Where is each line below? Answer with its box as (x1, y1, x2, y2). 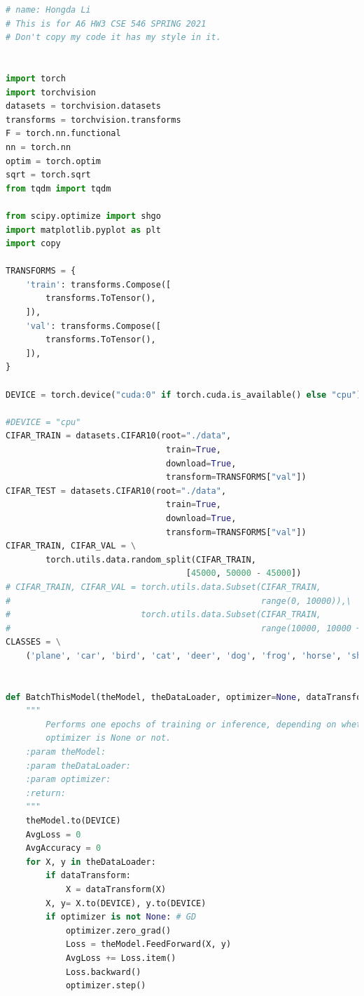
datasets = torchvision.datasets (6, 101, 161, 112)
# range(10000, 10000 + (6, 623, 362, 633)
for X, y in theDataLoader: (25, 856, 156, 867)
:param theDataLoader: (25, 760, 131, 771)
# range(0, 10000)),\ (6, 595, 351, 606)
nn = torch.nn (6, 142, 71, 152)
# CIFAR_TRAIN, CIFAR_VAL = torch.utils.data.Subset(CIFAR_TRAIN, (6, 581, 322, 592)
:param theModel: (25, 747, 106, 758)
